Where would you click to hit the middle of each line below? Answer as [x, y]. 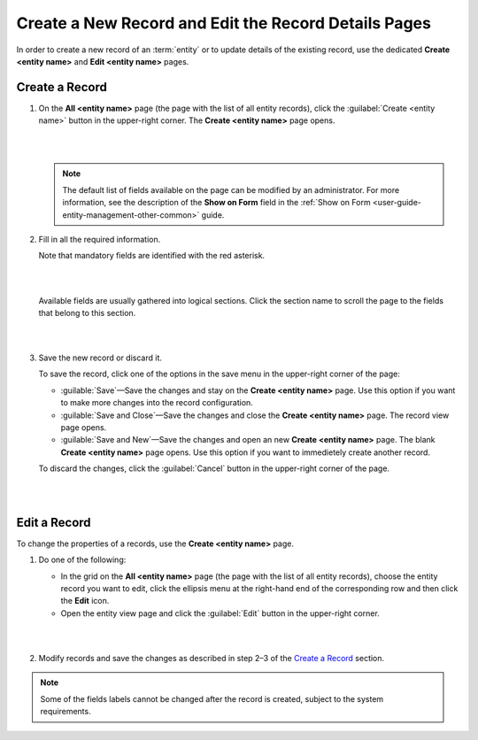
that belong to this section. [87, 312]
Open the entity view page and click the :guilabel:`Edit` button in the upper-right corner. [220, 613]
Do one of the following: [82, 560]
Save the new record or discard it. [100, 358]
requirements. [66, 712]
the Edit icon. [85, 601]
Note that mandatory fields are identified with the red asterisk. [152, 256]
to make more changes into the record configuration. [157, 403]
